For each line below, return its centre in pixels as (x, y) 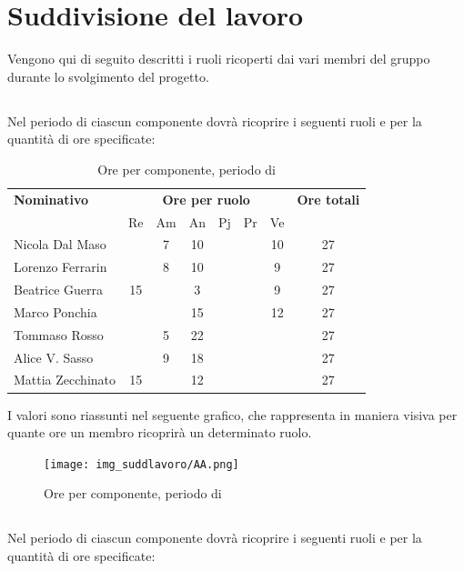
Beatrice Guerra (59, 290)
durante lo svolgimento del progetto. (108, 76)
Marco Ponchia (55, 311)
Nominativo (51, 199)
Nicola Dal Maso (60, 244)
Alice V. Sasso (54, 357)
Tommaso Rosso (59, 334)
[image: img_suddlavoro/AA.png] (141, 464)
